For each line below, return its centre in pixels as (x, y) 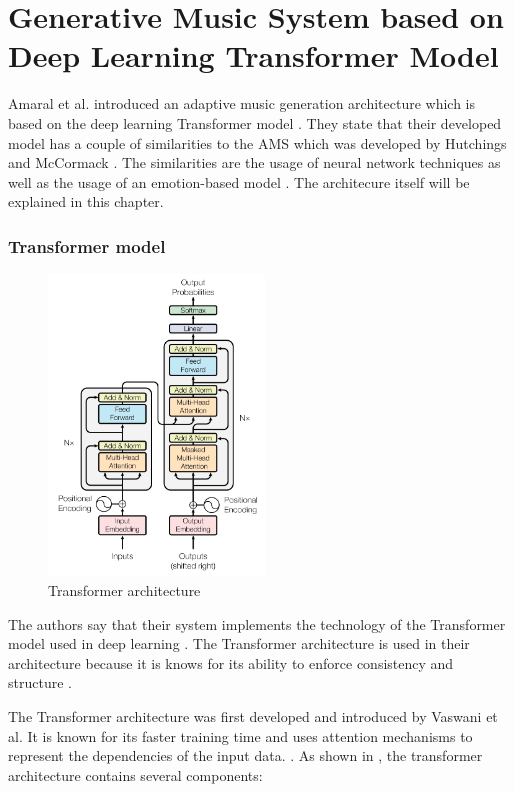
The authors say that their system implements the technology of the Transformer (257, 623)
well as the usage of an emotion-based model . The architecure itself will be (239, 181)
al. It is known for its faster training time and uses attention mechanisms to (240, 735)
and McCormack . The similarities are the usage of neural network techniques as (254, 162)
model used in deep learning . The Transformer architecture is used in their (239, 643)
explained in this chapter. (86, 201)
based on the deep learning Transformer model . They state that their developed (255, 122)
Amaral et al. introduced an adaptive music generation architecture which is (242, 103)
